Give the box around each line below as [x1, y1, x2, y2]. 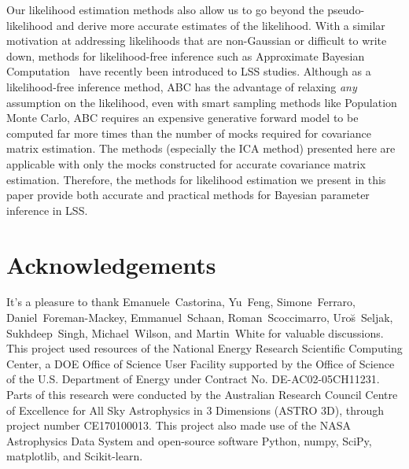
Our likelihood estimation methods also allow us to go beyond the [6, 2, 324, 17]
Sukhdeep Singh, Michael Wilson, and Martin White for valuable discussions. [6, 324, 384, 341]
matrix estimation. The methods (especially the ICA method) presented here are [6, 140, 396, 157]
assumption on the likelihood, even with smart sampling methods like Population [6, 94, 397, 110]
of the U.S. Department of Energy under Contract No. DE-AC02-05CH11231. [6, 371, 380, 387]
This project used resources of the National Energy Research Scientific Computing [6, 340, 403, 356]
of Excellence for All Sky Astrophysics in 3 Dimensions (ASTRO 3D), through [6, 401, 385, 418]
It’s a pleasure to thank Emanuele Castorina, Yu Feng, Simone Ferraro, [6, 294, 356, 310]
